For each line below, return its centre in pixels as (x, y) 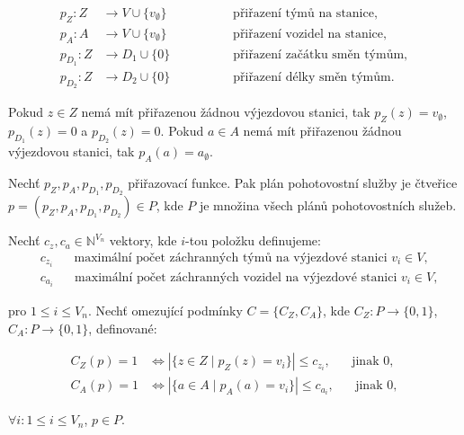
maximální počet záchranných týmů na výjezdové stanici (231, 257)
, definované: (123, 328)
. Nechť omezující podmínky (165, 310)
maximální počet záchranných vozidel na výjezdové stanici (236, 277)
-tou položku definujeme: (253, 240)
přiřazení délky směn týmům (312, 77)
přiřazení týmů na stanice (303, 14)
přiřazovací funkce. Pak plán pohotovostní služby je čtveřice (293, 182)
